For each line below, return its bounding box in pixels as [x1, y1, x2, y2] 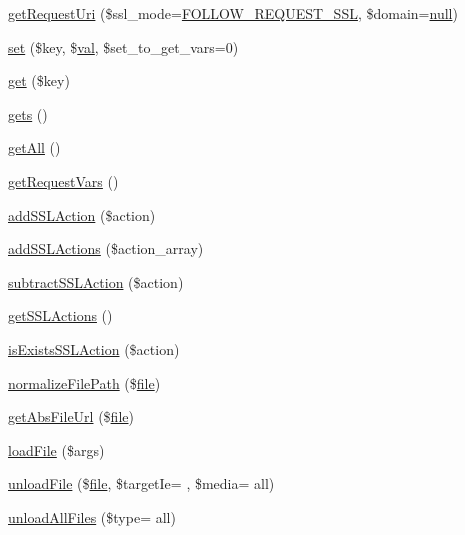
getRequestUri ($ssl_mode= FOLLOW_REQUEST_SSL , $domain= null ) [8, 3, 458, 23]
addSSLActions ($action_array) [8, 238, 204, 259]
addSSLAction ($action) [8, 204, 156, 225]
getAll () [8, 137, 61, 158]
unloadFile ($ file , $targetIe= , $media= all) [8, 473, 275, 494]
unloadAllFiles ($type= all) [8, 506, 176, 527]
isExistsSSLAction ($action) [8, 338, 180, 359]
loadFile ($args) [8, 439, 105, 460]
